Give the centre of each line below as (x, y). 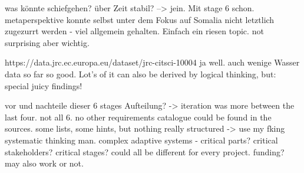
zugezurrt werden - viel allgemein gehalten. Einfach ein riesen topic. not (134, 31)
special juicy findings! (44, 85)
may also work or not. (44, 163)
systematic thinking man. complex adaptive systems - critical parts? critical (141, 140)
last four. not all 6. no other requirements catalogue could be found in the (138, 117)
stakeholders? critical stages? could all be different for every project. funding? (145, 151)
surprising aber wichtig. (47, 42)
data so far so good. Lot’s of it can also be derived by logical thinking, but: (141, 74)
